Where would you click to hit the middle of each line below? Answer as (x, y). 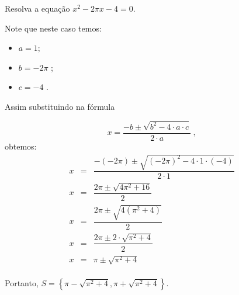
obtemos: (21, 146)
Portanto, (22, 283)
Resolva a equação (37, 8)
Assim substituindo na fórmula (60, 106)
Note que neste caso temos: (53, 28)
